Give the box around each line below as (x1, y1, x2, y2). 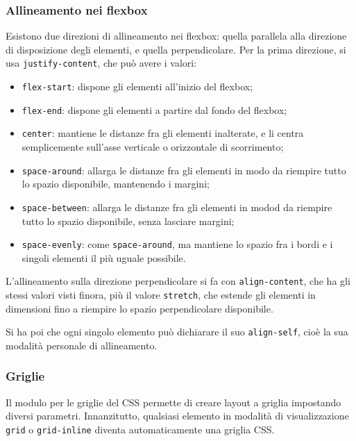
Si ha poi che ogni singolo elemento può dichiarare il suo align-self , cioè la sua (6, 324, 348, 339)
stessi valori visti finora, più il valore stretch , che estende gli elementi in (6, 288, 316, 302)
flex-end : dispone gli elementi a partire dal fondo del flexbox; (22, 102, 287, 117)
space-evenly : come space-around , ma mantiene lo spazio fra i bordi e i (22, 237, 333, 251)
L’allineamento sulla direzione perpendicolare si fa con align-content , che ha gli (6, 274, 350, 288)
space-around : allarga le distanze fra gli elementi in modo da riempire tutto (22, 163, 346, 177)
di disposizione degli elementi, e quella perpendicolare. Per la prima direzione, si (6, 42, 346, 56)
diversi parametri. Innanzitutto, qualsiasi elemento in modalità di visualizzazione (6, 408, 349, 423)
